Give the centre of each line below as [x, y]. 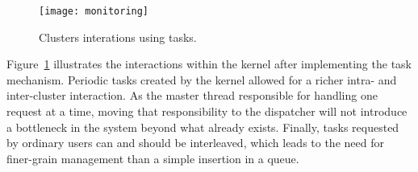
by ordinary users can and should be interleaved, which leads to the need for [195, 143]
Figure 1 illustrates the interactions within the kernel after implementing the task [209, 64]
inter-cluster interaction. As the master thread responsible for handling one [192, 95]
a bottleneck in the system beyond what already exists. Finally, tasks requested [203, 127]
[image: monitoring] [94, 11]
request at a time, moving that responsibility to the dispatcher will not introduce [207, 111]
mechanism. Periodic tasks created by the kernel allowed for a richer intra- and [202, 79]
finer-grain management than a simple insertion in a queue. [153, 158]
